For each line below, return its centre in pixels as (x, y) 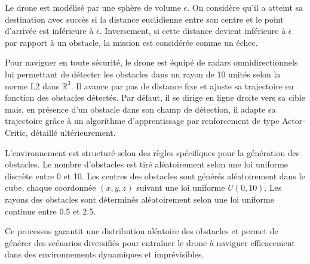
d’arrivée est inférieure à (49, 31)
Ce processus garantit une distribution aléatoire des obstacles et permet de (142, 231)
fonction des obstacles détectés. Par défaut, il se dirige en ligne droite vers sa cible (155, 97)
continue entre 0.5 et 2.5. (50, 211)
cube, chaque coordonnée (50, 187)
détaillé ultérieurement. (73, 132)
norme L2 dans (32, 86)
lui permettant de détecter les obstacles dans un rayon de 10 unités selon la (143, 74)
